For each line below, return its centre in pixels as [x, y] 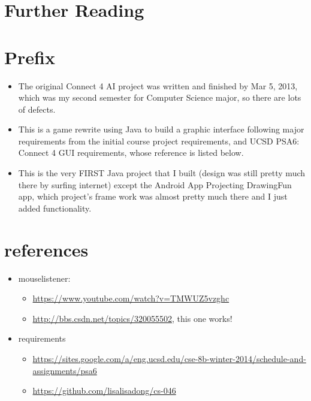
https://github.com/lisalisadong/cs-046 [104, 391]
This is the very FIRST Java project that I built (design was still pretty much [162, 173]
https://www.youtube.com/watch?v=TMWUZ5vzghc [131, 298]
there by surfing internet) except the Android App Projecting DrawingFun [155, 184]
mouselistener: [44, 278]
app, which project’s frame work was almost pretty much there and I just [153, 196]
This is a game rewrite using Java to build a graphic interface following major [161, 129]
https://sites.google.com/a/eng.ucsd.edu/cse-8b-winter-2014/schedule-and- [169, 358]
